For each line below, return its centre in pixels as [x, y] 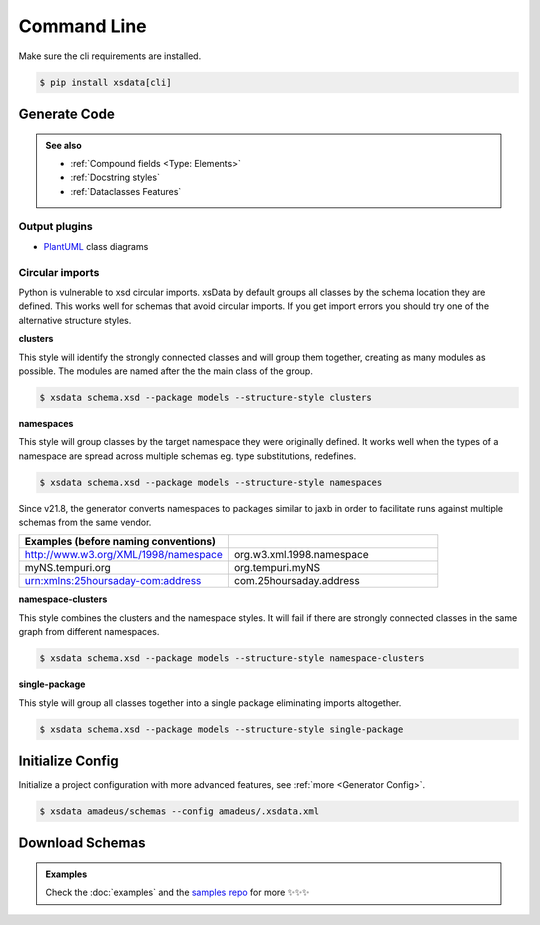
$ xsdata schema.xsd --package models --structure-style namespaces [211, 482]
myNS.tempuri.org [68, 568]
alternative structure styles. [75, 320]
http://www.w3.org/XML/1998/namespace [124, 555]
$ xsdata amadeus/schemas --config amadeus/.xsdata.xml [179, 811]
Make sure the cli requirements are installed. [110, 56]
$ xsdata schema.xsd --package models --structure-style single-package [221, 729]
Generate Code [66, 113]
